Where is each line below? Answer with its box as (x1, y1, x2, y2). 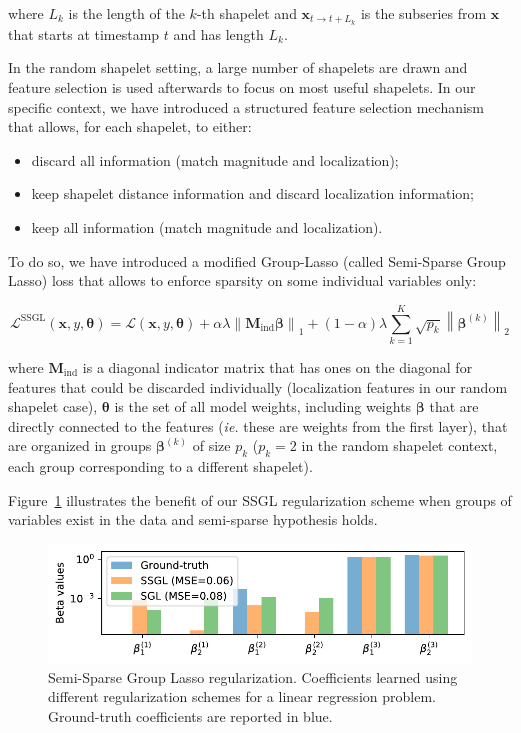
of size (192, 435, 231, 456)
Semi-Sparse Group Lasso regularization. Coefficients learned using (48, 666, 458, 687)
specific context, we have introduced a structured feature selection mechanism (8, 96, 485, 117)
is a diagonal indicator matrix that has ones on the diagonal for (82, 356, 473, 377)
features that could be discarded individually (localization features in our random (8, 376, 508, 397)
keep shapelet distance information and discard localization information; (31, 183, 474, 204)
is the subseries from (360, 3, 487, 23)
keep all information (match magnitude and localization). (31, 217, 383, 238)
